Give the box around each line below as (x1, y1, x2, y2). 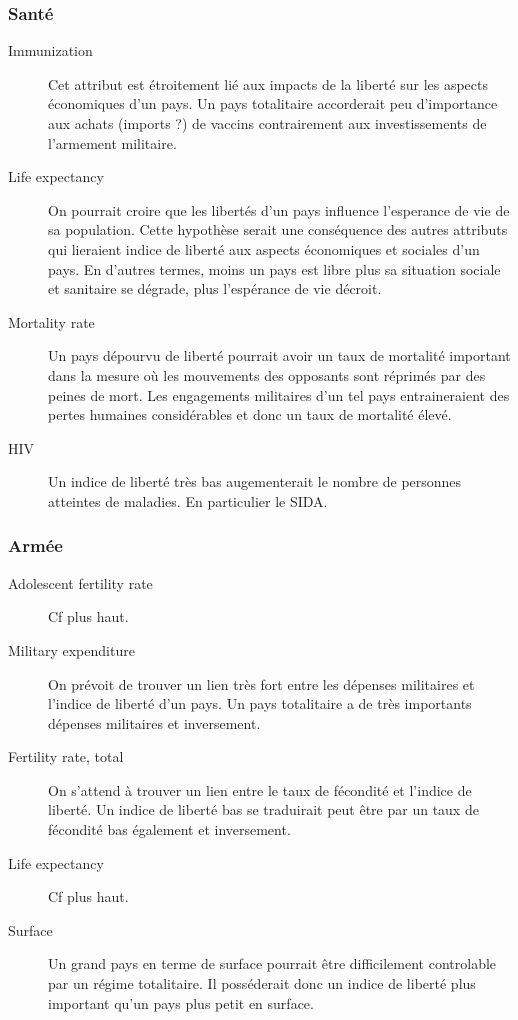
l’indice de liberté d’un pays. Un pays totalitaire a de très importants (48, 693, 472, 714)
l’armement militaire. (48, 132, 177, 153)
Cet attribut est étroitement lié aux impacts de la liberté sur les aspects (48, 73, 489, 94)
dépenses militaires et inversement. (48, 712, 261, 733)
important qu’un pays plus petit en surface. (48, 992, 314, 1013)
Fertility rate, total (8, 746, 124, 767)
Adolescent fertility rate (8, 572, 153, 593)
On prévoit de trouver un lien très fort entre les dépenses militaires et (48, 673, 475, 694)
